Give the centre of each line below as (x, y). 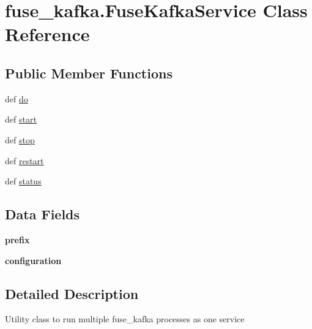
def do (17, 98)
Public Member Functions (89, 73)
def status (23, 181)
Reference (47, 34)
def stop (20, 139)
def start (21, 119)
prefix (17, 239)
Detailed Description (72, 293)
